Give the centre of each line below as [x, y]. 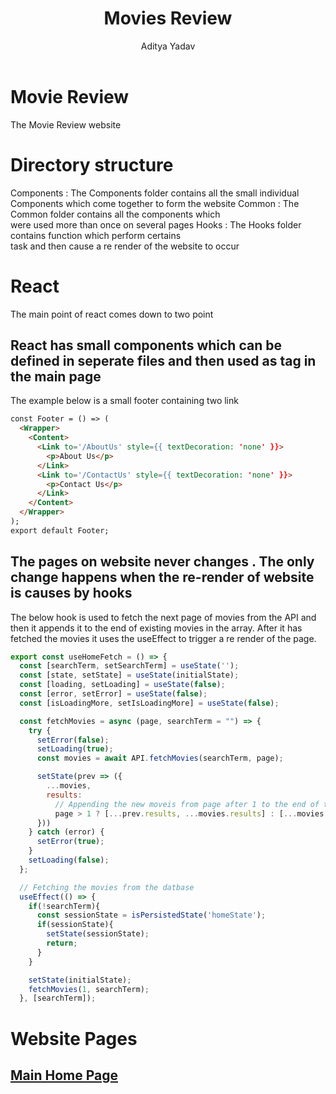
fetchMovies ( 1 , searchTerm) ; [89, 989]
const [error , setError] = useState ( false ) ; [113, 694]
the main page [56, 376]
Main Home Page [64, 1075]
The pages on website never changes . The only [162, 562]
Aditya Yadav [168, 46]
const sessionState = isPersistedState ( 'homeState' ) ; [151, 915]
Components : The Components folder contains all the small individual [155, 193]
